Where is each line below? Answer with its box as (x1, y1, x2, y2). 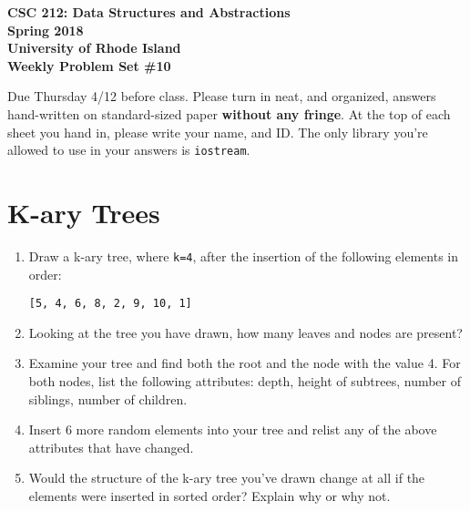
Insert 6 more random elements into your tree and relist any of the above (28, 420, 437, 439)
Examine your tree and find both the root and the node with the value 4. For (28, 353, 461, 373)
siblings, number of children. (28, 389, 188, 408)
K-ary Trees (7, 194, 160, 230)
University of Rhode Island (7, 38, 181, 57)
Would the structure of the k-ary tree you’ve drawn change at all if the (28, 468, 425, 487)
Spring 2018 (7, 20, 84, 39)
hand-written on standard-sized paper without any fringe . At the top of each (7, 104, 451, 123)
